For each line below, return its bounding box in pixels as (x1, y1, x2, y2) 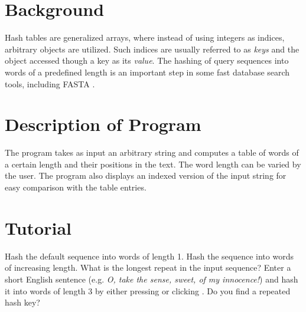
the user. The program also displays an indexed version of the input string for (5, 169, 287, 182)
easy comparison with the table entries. (5, 181, 147, 193)
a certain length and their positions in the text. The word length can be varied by (5, 157, 301, 170)
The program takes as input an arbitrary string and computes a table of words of (5, 146, 299, 159)
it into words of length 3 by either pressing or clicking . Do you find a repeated (5, 284, 291, 297)
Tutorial (5, 215, 72, 239)
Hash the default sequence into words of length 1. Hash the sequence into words (5, 249, 294, 262)
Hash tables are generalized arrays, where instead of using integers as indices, (5, 31, 285, 44)
